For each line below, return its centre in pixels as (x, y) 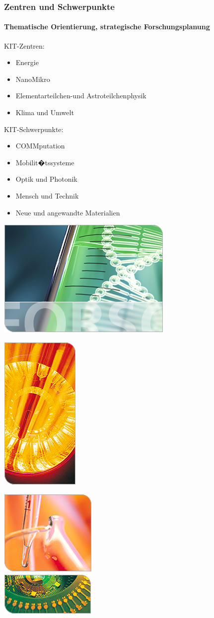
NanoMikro (33, 79)
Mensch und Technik (47, 195)
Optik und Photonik (46, 179)
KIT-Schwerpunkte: (34, 129)
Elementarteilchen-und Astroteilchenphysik (81, 96)
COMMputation (40, 146)
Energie (27, 62)
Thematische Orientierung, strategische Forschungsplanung (107, 27)
